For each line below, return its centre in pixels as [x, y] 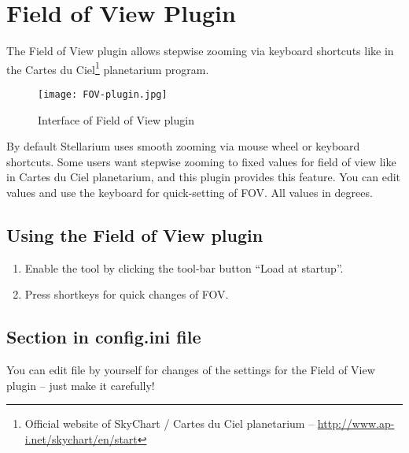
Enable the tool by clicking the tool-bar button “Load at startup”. [184, 267]
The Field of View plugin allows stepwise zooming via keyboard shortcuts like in [200, 51]
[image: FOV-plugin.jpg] [103, 94]
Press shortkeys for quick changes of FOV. [127, 294]
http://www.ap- [356, 423]
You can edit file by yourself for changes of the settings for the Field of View [191, 370]
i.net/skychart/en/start [81, 438]
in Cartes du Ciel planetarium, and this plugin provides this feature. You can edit [204, 177]
